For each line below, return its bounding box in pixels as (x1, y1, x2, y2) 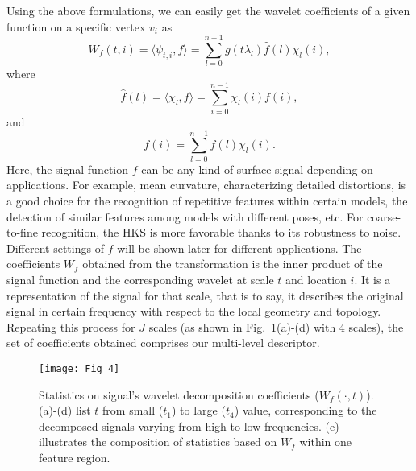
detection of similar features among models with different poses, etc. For (6, 208, 364, 225)
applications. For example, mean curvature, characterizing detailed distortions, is (6, 176, 406, 193)
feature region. (39, 448, 110, 465)
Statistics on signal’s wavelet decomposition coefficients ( (39, 386, 319, 403)
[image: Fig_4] (39, 362, 120, 374)
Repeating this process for (6, 318, 135, 335)
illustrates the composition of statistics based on (39, 433, 277, 450)
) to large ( (171, 402, 226, 419)
